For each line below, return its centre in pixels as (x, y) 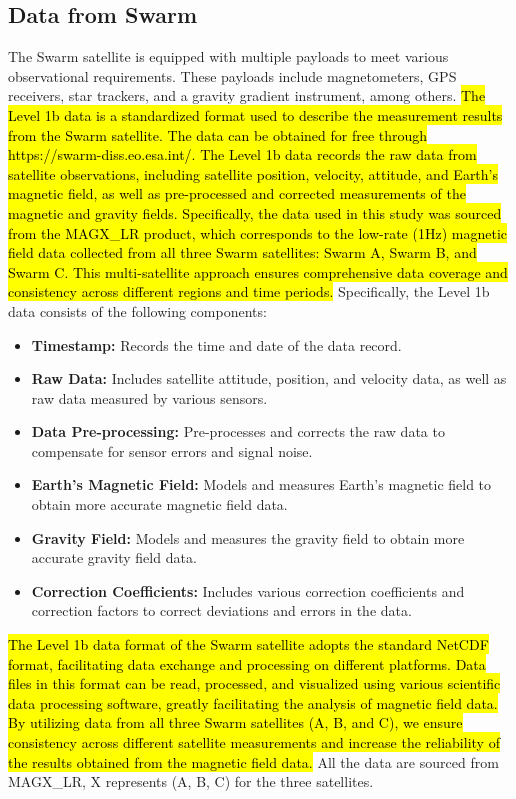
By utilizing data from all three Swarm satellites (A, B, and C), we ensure (235, 722)
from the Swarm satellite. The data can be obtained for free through (218, 134)
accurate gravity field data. (114, 557)
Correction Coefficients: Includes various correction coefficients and (248, 590)
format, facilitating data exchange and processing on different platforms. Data (247, 663)
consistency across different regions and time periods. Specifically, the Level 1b (249, 291)
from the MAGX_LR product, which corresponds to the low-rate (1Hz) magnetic (257, 232)
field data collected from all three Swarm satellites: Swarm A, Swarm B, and (242, 252)
